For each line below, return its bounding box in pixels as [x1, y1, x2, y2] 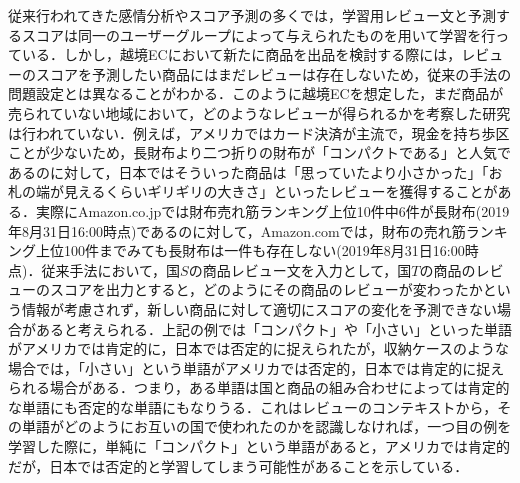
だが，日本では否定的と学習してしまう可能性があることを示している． [8, 455, 469, 476]
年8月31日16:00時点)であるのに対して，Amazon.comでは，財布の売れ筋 [8, 220, 466, 241]
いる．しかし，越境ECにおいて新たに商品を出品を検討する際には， [21, 44, 462, 65]
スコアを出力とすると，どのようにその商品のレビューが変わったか [49, 279, 483, 300]
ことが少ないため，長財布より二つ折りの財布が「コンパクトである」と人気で [8, 142, 511, 163]
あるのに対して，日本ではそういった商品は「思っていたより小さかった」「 [8, 161, 489, 182]
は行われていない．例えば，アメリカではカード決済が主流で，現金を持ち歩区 [8, 122, 510, 143]
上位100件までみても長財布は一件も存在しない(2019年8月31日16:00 [35, 240, 465, 261]
